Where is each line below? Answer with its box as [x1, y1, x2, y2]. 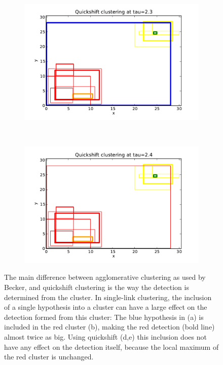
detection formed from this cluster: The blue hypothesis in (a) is [4, 311, 204, 322]
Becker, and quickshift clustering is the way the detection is [4, 282, 189, 293]
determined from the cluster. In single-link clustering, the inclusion [4, 291, 212, 302]
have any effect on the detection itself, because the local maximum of [4, 341, 219, 352]
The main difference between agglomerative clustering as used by [4, 272, 206, 282]
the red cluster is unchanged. [4, 351, 94, 362]
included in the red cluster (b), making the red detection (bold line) [4, 321, 215, 332]
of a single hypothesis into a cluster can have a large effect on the [4, 302, 207, 312]
